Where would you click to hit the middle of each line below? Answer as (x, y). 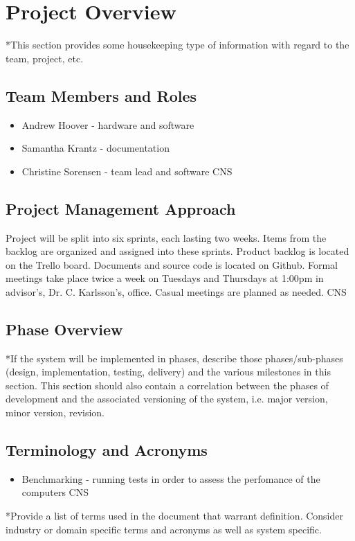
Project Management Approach (121, 208)
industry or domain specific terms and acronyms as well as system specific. (164, 529)
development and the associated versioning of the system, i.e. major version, (167, 399)
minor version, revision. (55, 413)
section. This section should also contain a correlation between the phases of (167, 385)
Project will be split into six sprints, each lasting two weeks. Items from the (166, 237)
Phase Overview (64, 329)
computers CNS (55, 492)
